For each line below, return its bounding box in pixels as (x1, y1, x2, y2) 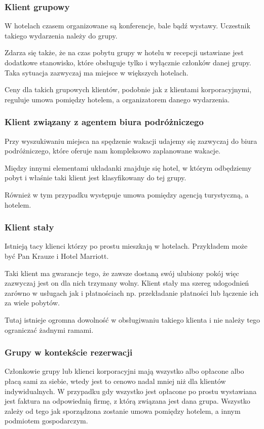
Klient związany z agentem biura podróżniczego (5, 115, 204, 128)
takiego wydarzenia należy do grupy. (5, 30, 118, 41)
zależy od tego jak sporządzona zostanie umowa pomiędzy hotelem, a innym (5, 405, 241, 416)
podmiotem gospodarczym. (5, 415, 88, 426)
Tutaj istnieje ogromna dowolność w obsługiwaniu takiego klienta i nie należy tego (5, 314, 260, 325)
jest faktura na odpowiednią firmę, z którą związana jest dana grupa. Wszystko (5, 396, 250, 406)
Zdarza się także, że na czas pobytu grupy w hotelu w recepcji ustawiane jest (5, 47, 244, 58)
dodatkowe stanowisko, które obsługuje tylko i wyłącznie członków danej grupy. (5, 57, 251, 67)
